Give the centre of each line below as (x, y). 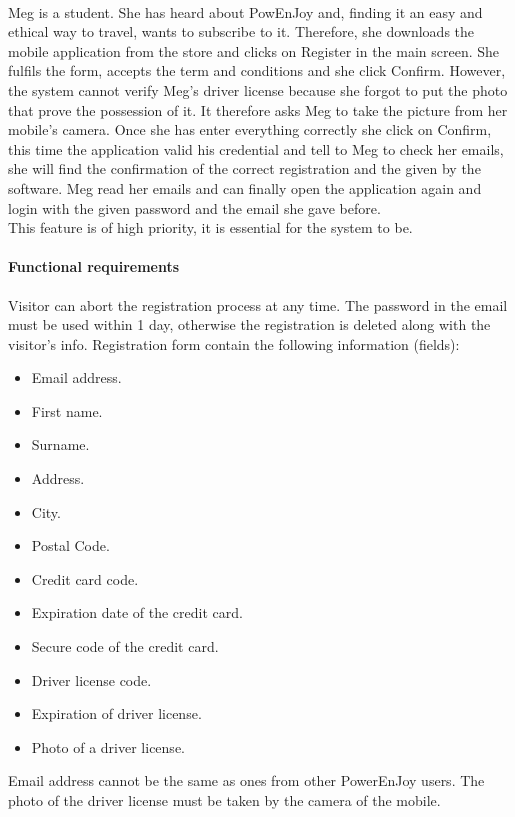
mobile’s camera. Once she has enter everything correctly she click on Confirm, (250, 129)
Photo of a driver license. (108, 746)
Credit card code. (85, 578)
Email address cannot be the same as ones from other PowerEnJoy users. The (246, 780)
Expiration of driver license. (116, 713)
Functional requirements (94, 266)
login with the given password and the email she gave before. (194, 207)
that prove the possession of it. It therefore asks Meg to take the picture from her (258, 109)
